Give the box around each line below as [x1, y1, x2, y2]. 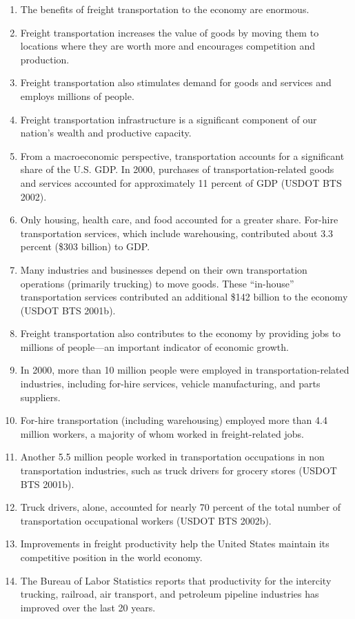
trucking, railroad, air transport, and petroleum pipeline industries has [20, 587, 319, 601]
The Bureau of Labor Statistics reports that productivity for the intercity [20, 573, 332, 587]
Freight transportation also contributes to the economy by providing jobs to [20, 326, 341, 341]
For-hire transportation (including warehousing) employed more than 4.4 [20, 413, 327, 427]
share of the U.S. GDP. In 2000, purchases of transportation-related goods [20, 162, 334, 176]
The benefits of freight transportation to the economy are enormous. [20, 2, 310, 16]
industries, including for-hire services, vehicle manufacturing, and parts [20, 376, 321, 391]
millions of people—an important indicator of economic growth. [20, 339, 289, 354]
